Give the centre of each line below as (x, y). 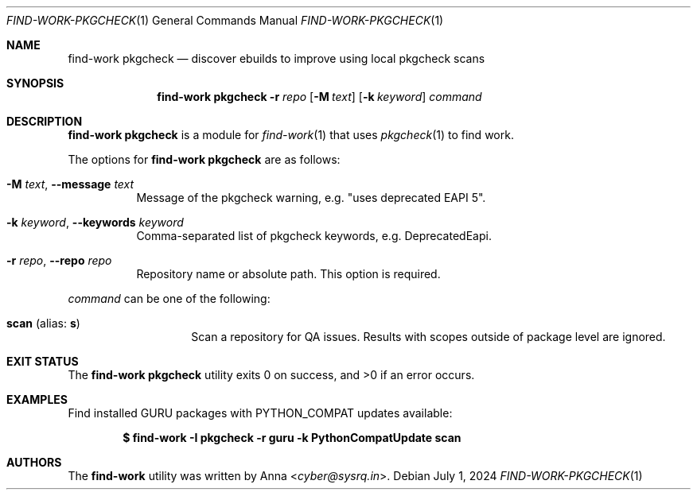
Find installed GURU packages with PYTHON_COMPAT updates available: (260, 413)
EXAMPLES (37, 399)
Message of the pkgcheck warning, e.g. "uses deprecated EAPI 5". (311, 198)
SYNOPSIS (35, 83)
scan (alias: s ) (43, 323)
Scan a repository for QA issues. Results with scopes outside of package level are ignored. (428, 337)
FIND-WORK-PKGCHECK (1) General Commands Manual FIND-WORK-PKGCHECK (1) (225, 20)
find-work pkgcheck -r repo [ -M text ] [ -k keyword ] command (319, 97)
